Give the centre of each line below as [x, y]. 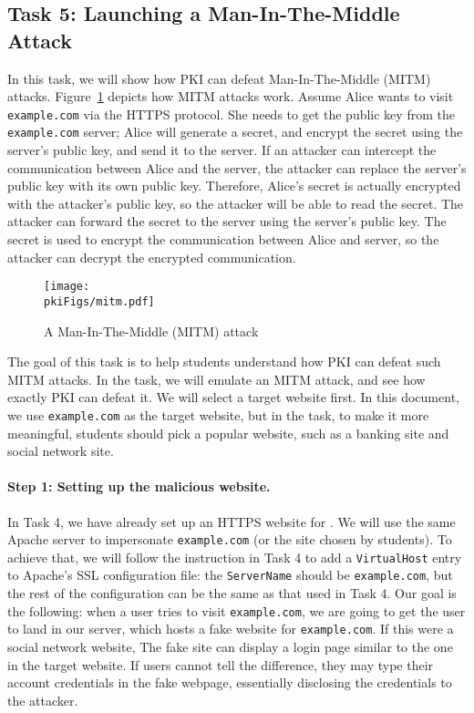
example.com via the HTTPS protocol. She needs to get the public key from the [231, 114]
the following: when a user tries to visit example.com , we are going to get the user [237, 610]
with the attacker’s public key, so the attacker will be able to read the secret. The [236, 203]
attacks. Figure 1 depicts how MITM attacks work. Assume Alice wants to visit [231, 96]
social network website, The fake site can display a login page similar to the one [230, 647]
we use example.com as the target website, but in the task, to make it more [218, 414]
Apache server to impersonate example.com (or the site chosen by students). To [230, 539]
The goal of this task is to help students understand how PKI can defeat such [224, 362]
